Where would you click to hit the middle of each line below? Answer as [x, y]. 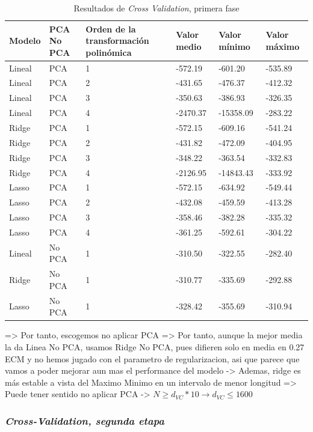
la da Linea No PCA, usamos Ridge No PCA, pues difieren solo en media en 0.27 [155, 346]
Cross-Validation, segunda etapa [85, 420]
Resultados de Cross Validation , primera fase [156, 8]
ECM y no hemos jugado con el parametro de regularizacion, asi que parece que [152, 358]
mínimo [234, 46]
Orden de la [111, 29]
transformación [117, 41]
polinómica [109, 52]
